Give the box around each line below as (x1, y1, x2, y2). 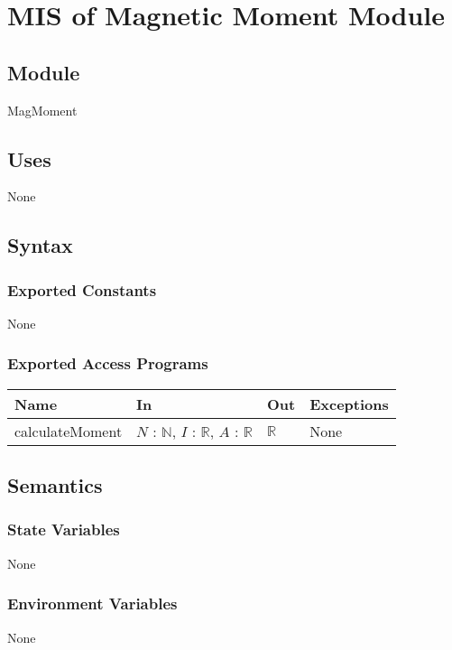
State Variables (7, 518, 120, 541)
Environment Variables (7, 592, 178, 615)
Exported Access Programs (7, 352, 208, 375)
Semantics (7, 471, 103, 499)
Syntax (7, 231, 73, 259)
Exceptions (309, 393, 389, 414)
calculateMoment (14, 420, 123, 441)
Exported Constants (7, 278, 157, 301)
